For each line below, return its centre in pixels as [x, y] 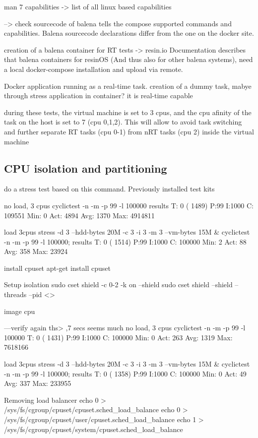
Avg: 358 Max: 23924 [36, 251]
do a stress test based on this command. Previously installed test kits [109, 189]
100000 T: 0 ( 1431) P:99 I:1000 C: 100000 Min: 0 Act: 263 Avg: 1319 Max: [118, 337]
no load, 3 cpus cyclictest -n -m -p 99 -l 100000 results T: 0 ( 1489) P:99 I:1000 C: [129, 205]
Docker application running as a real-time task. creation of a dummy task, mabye [128, 86]
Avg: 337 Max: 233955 [38, 383]
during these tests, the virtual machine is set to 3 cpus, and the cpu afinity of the [128, 112]
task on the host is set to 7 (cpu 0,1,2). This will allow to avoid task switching [123, 122]
